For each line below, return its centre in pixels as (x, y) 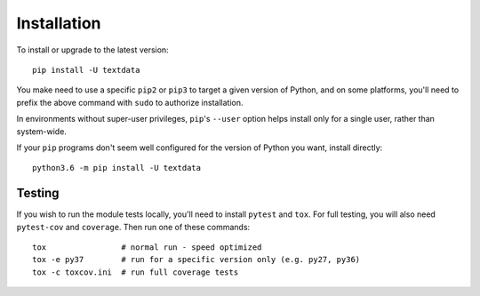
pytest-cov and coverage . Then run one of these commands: (133, 227)
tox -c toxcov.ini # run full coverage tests (136, 272)
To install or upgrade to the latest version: (92, 50)
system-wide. (41, 131)
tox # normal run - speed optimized (147, 247)
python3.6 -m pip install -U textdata (117, 168)
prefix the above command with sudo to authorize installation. (130, 102)
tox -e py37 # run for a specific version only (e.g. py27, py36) (196, 260)
